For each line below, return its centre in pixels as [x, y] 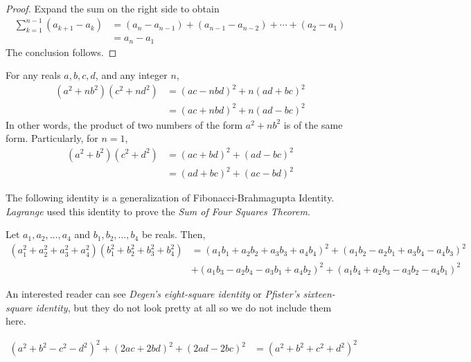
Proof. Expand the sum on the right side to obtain [113, 8]
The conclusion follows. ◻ [61, 52]
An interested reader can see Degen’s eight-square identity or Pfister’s [153, 293]
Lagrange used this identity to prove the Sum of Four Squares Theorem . [158, 211]
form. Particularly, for [52, 138]
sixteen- [319, 293]
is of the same [313, 124]
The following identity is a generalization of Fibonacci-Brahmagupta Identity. [170, 198]
